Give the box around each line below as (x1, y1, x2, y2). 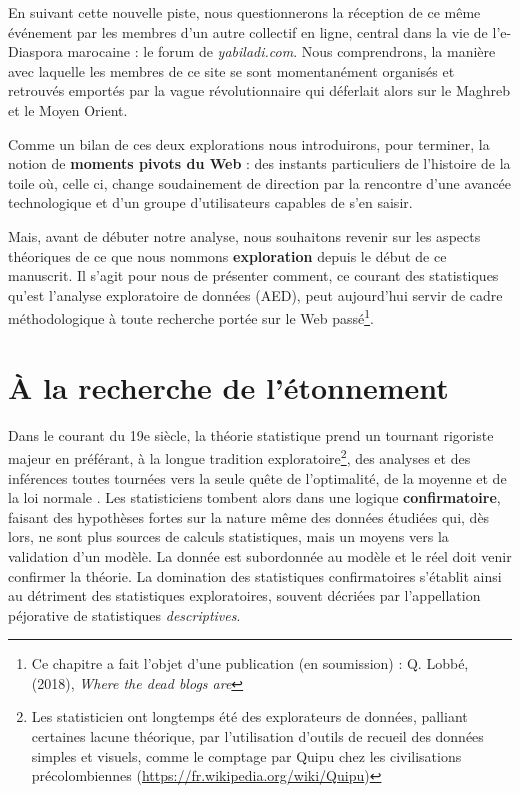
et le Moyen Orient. (8, 99, 128, 120)
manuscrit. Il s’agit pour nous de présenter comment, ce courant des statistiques (8, 265, 499, 286)
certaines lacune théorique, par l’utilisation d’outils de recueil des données (31, 726, 484, 747)
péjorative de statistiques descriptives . (8, 604, 241, 625)
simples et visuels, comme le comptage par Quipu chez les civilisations (31, 745, 462, 766)
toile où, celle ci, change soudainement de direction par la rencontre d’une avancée (8, 172, 512, 193)
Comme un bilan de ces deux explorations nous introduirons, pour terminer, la (8, 133, 490, 154)
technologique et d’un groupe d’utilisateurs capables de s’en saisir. (8, 192, 413, 213)
